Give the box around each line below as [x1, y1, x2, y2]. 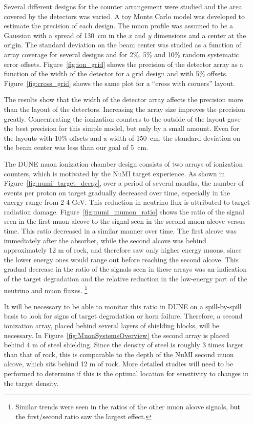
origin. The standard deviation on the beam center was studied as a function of [4, 40, 241, 50]
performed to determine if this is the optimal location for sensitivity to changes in [4, 368, 249, 379]
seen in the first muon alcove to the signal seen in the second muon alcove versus [4, 216, 246, 226]
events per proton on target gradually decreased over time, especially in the [4, 187, 230, 197]
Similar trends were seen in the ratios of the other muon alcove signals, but [15, 402, 241, 412]
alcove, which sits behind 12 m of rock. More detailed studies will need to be [4, 359, 233, 369]
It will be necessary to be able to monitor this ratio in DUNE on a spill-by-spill [4, 301, 242, 311]
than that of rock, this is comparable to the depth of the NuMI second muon [4, 349, 234, 359]
